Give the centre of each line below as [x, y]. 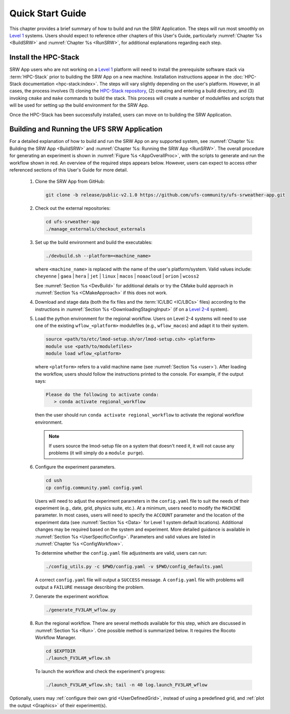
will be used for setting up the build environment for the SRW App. [79, 105]
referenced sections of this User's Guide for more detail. [69, 170]
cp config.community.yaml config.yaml [94, 488]
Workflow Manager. [56, 637]
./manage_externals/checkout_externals [95, 229]
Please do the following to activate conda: [102, 395]
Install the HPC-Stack [44, 57]
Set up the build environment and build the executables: [94, 242]
